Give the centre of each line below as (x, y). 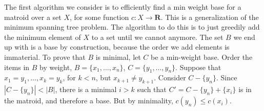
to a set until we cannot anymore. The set (157, 37)
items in (17, 67)
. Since (227, 77)
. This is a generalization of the (210, 17)
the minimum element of (43, 37)
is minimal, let (118, 57)
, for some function (99, 17)
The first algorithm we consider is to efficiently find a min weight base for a (123, 7)
